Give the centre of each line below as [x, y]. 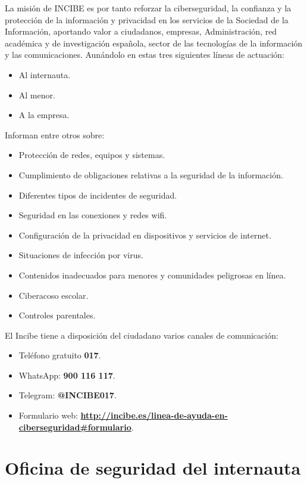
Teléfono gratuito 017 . [60, 355]
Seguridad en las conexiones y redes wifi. [93, 215]
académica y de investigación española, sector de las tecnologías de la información [154, 43]
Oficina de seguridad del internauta [153, 468]
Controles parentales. [57, 315]
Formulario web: [48, 415]
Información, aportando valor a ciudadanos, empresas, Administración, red [141, 31]
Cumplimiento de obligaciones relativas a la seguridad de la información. [151, 174]
